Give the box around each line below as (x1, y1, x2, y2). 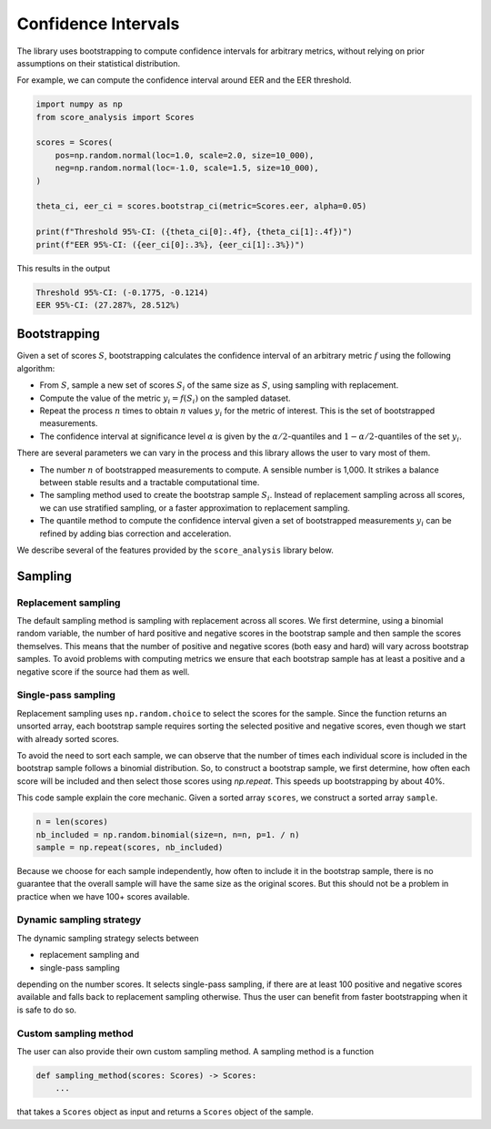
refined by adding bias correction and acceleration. (39, 528, 232, 539)
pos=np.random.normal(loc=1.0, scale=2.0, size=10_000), (55, 150, 315, 160)
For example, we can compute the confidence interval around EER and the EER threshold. (16, 75, 352, 86)
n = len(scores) (35, 817, 109, 828)
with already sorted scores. (16, 733, 120, 744)
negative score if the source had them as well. (16, 666, 190, 677)
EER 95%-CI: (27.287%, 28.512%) (35, 300, 181, 310)
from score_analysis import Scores (35, 112, 195, 122)
